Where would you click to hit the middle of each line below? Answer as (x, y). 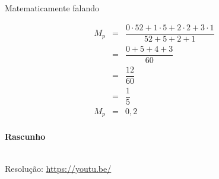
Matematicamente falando (52, 8)
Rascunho (25, 136)
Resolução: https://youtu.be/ (58, 168)
